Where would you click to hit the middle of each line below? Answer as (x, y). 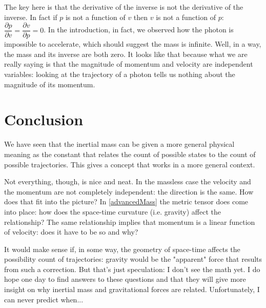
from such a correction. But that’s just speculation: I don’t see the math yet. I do (132, 269)
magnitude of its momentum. (50, 84)
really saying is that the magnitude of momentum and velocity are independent (129, 64)
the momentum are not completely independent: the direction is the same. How (129, 191)
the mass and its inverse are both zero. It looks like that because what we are (126, 54)
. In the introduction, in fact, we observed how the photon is (139, 30)
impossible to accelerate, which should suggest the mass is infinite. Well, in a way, (133, 44)
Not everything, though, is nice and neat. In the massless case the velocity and (128, 181)
